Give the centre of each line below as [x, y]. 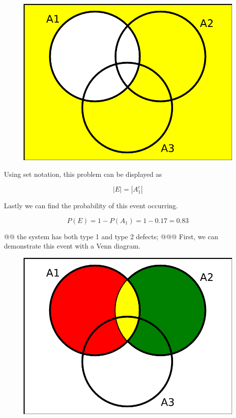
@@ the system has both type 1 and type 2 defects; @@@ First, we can [111, 236]
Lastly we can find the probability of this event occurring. [91, 206]
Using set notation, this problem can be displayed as [83, 174]
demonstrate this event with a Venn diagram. [72, 246]
